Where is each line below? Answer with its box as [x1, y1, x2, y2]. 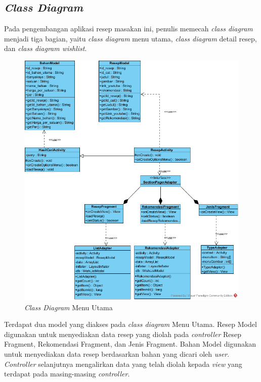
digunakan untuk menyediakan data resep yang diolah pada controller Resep [4, 328, 242, 339]
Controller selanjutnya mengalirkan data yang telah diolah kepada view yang [4, 358, 242, 369]
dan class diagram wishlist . [4, 43, 87, 54]
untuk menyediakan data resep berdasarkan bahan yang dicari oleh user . [4, 348, 230, 359]
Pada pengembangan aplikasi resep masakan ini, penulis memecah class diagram [4, 23, 253, 34]
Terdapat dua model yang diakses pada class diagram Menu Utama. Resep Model [4, 319, 257, 329]
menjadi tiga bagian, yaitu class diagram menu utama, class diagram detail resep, [4, 33, 257, 43]
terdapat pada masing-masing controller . [4, 368, 130, 379]
